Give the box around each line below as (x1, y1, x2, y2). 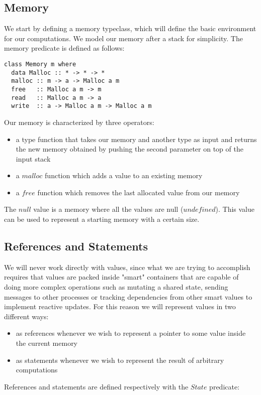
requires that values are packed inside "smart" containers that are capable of (4, 272, 239, 282)
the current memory (16, 338, 78, 348)
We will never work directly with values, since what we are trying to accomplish (4, 261, 250, 272)
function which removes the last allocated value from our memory (37, 187, 240, 197)
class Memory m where (4, 60, 76, 68)
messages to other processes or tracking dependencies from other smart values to (4, 291, 252, 302)
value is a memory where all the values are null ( (33, 204, 184, 214)
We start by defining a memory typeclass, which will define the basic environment (4, 23, 256, 34)
